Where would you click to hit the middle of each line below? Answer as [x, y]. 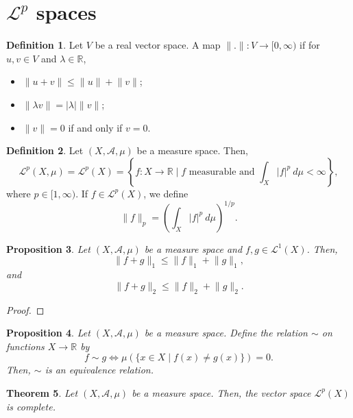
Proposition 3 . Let [48, 248]
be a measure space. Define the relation [226, 333]
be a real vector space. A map [158, 45]
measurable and [222, 172]
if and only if [95, 127]
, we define [166, 193]
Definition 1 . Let [45, 45]
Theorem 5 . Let [42, 392]
